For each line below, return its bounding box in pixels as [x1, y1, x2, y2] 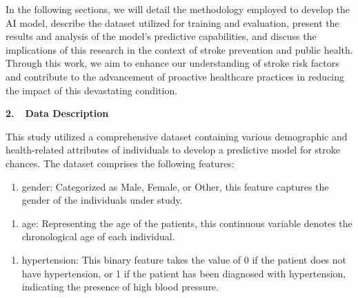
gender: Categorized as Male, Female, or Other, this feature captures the [21, 179, 329, 193]
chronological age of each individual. [21, 229, 175, 244]
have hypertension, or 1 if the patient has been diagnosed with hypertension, [21, 266, 346, 280]
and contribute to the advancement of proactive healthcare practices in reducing [6, 69, 345, 83]
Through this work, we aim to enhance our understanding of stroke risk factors [6, 56, 339, 70]
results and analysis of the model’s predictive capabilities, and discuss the [6, 29, 317, 43]
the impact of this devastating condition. [6, 83, 178, 97]
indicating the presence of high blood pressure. [21, 279, 219, 294]
